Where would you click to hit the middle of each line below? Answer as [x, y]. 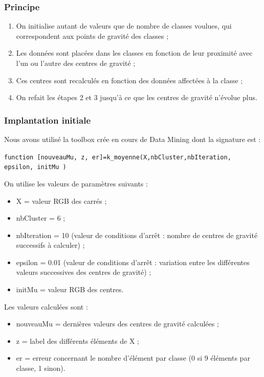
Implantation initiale [48, 120]
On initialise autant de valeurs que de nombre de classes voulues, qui [124, 26]
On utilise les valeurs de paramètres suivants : [76, 183]
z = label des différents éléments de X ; [78, 340]
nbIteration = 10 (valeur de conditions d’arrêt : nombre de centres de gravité [137, 235]
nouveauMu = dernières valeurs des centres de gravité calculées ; [117, 324]
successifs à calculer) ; [50, 245]
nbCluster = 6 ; [41, 218]
